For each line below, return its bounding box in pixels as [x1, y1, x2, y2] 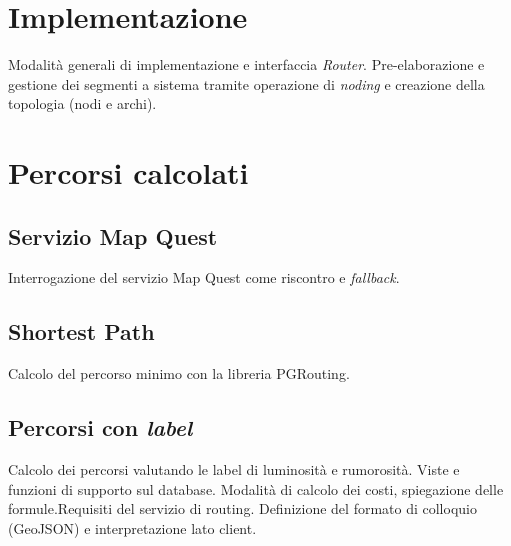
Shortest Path [8, 316, 155, 347]
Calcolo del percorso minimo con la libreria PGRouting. [8, 363, 350, 384]
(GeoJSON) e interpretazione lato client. [8, 517, 257, 538]
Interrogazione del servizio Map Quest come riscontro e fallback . [8, 267, 400, 288]
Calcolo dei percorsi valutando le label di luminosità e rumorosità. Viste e [8, 459, 460, 480]
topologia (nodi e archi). [8, 93, 157, 114]
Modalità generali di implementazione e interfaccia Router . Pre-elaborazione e [8, 54, 485, 75]
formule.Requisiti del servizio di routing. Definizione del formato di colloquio [8, 498, 477, 519]
